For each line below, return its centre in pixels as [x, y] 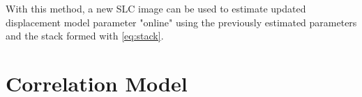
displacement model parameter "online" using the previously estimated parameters [181, 22]
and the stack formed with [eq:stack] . [85, 36]
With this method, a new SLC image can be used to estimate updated [156, 8]
